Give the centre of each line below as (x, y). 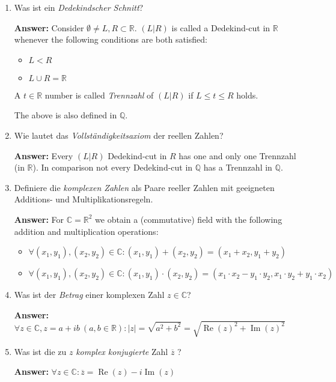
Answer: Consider (49, 27)
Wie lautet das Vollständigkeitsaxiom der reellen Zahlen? (119, 135)
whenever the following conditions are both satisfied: (111, 39)
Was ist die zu (40, 351)
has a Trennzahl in (238, 167)
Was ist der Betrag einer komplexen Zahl (89, 295)
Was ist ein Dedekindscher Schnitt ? (79, 7)
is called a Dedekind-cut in (221, 27)
